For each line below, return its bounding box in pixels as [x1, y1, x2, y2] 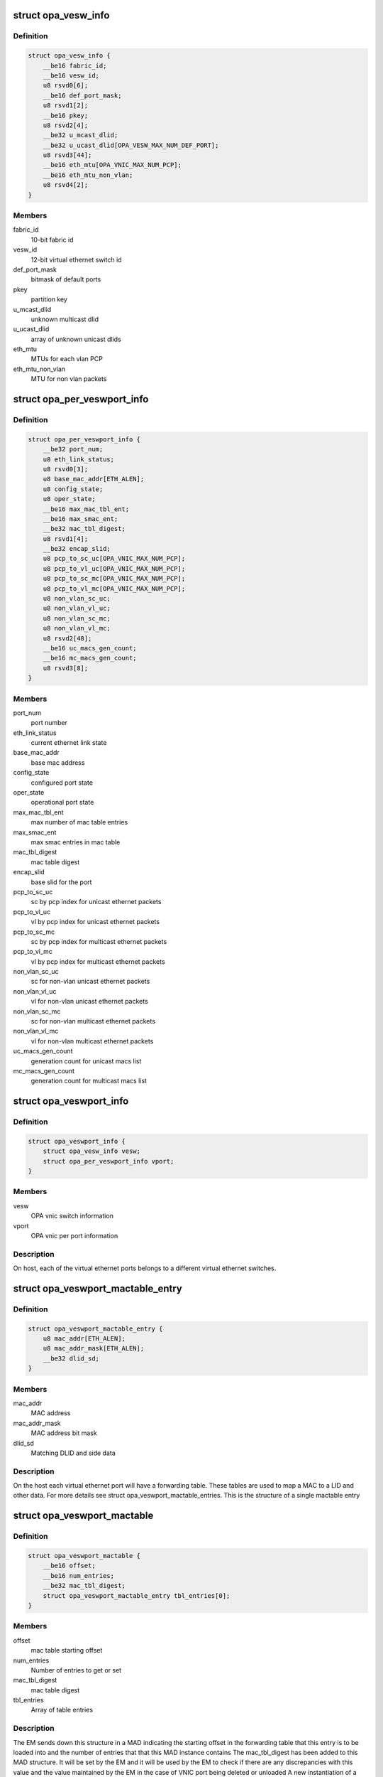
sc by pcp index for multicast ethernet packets [30, 937, 167, 945]
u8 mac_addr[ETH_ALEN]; [43, 1335, 126, 1343]
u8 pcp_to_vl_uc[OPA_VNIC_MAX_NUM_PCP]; [43, 564, 186, 572]
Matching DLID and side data [30, 1449, 116, 1457]
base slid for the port [30, 878, 92, 886]
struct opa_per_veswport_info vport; [43, 1157, 174, 1165]
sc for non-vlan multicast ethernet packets [30, 1017, 156, 1026]
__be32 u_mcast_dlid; [43, 131, 118, 139]
